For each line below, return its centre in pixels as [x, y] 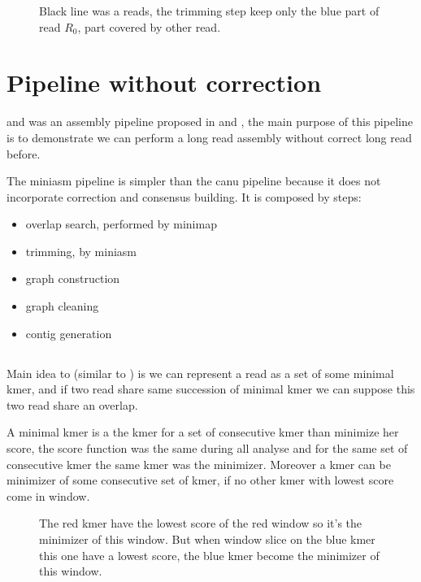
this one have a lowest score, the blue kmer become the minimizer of [209, 555]
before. [24, 153]
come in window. [48, 495]
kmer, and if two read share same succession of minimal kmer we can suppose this [211, 389]
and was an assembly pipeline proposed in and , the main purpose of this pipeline [210, 122]
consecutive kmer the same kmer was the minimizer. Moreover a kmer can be [199, 464]
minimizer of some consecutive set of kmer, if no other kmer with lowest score [200, 480]
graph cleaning [62, 306]
